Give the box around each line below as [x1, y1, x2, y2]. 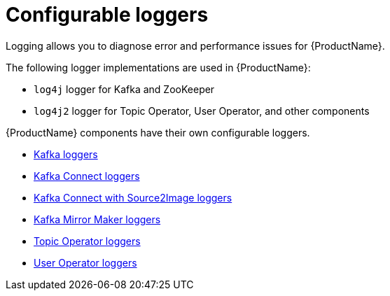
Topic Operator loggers [34, 234, 141, 247]
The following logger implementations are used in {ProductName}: [6, 61, 311, 73]
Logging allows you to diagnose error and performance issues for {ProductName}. [6, 39, 385, 52]
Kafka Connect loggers [34, 169, 140, 182]
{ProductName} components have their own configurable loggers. [6, 126, 310, 139]
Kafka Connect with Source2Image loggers [34, 191, 232, 204]
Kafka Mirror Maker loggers [34, 213, 161, 225]
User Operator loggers [34, 256, 137, 269]
